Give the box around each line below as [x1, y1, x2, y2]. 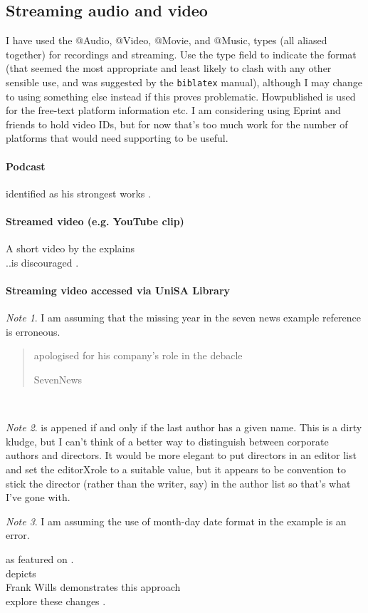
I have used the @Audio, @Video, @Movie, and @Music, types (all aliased [6, 33, 327, 48]
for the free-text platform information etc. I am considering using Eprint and [6, 103, 341, 118]
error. [6, 527, 30, 542]
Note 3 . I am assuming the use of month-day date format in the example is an [6, 513, 347, 528]
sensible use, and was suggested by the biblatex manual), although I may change [6, 74, 363, 89]
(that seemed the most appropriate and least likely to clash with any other [6, 61, 332, 76]
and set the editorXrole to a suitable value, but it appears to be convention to [6, 461, 346, 476]
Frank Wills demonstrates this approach [6, 579, 181, 594]
